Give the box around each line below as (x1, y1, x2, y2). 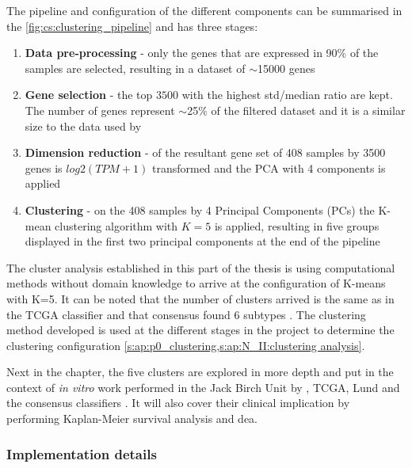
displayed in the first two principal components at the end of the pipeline (25, 233, 380, 249)
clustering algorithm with (55, 217, 178, 234)
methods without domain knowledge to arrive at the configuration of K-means (6, 275, 386, 291)
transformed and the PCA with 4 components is (151, 159, 386, 176)
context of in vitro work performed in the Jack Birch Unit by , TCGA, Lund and (6, 379, 400, 395)
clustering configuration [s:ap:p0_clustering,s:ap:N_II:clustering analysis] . (6, 337, 365, 353)
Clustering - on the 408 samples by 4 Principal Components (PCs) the (25, 201, 375, 218)
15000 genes (257, 59, 315, 76)
